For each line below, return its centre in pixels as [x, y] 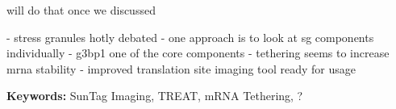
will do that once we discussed [81, 10]
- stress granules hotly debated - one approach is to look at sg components [190, 37]
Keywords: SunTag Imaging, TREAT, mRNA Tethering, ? [155, 96]
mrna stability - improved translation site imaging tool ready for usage [181, 68]
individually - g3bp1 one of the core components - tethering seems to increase [198, 53]
